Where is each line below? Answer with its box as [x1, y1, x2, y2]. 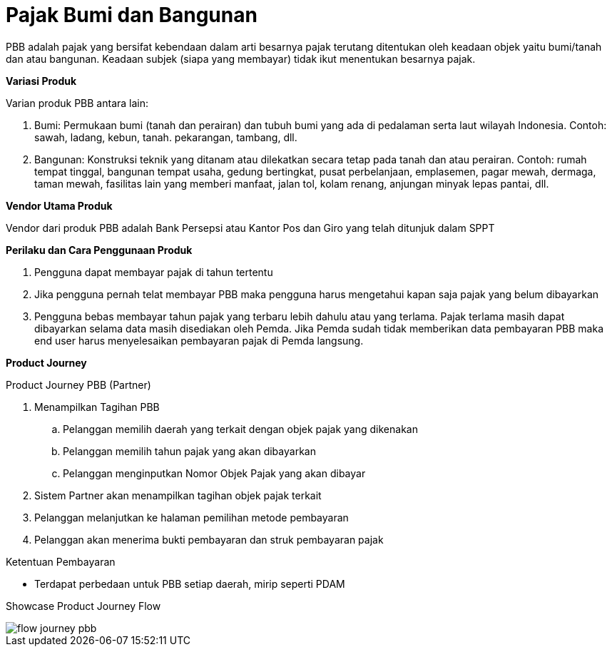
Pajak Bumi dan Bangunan [6, 3, 257, 27]
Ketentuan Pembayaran [6, 555, 116, 568]
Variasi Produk [6, 74, 77, 87]
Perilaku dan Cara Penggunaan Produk [6, 243, 193, 256]
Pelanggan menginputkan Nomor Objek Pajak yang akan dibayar [63, 467, 366, 479]
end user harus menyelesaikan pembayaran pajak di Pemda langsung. [34, 334, 364, 347]
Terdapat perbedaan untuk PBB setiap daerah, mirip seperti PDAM [34, 577, 345, 590]
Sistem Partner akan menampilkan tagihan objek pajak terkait [34, 489, 322, 501]
